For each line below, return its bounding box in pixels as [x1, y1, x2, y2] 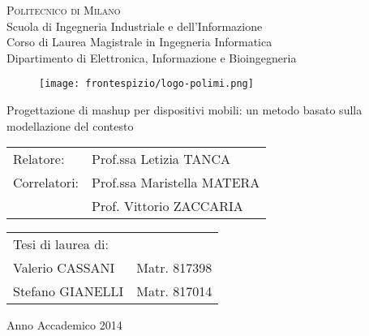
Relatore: [13, 149, 65, 169]
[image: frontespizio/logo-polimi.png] [39, 78, 254, 90]
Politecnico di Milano [6, 2, 121, 18]
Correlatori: [13, 173, 79, 192]
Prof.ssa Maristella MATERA [92, 173, 260, 192]
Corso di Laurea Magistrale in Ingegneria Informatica [6, 33, 272, 50]
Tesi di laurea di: [13, 235, 109, 254]
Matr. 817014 [136, 282, 212, 301]
